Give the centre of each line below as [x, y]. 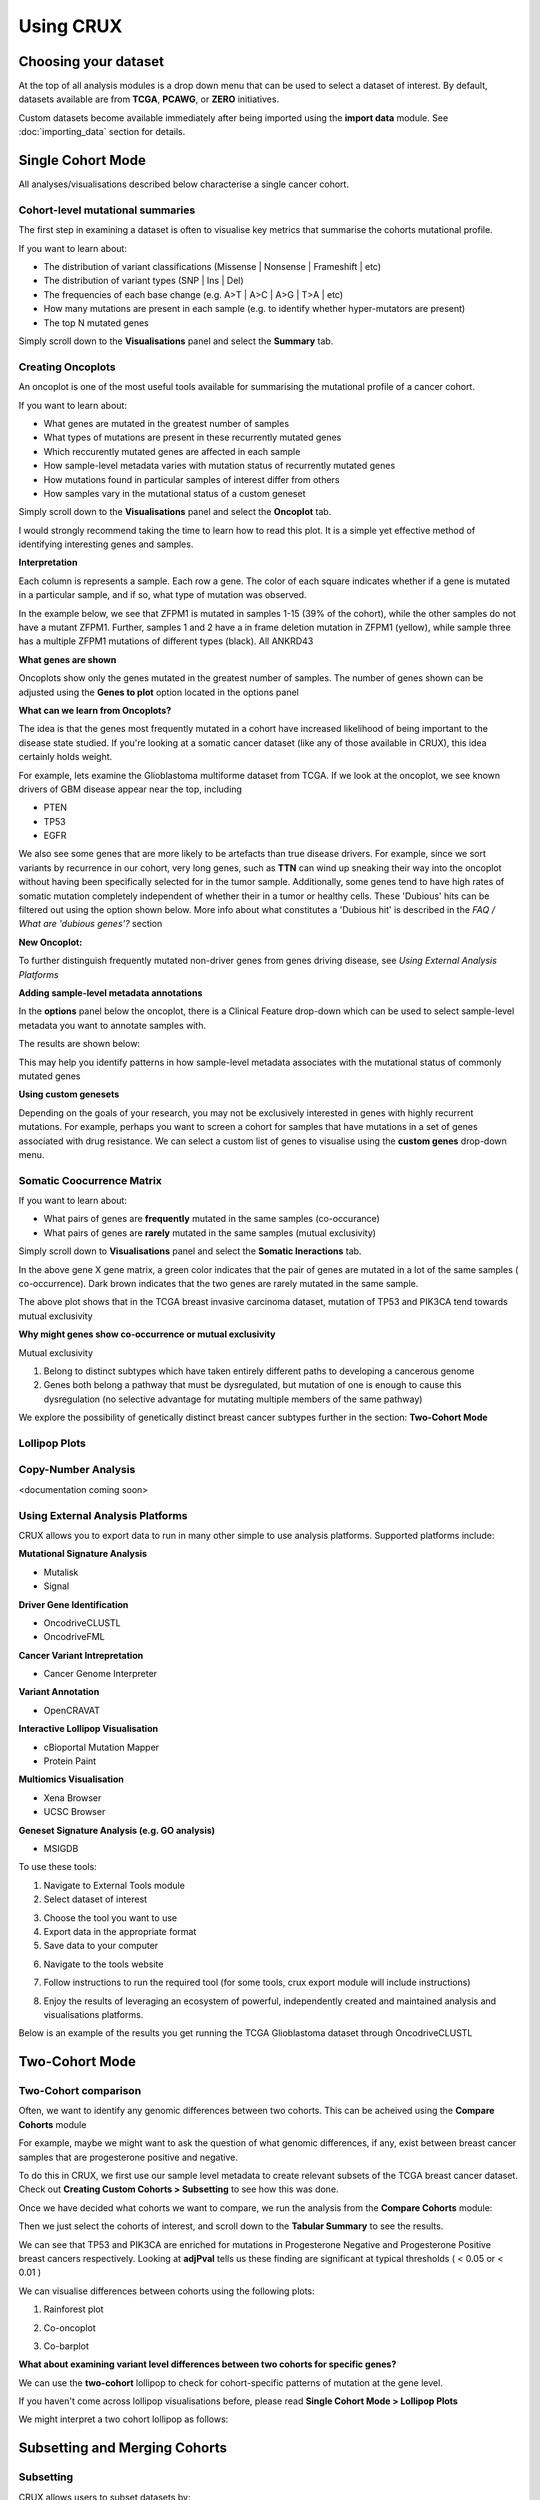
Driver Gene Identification [73, 1604]
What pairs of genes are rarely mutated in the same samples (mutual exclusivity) [210, 1232]
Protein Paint [70, 1761]
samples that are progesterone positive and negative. [128, 2157]
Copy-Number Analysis [77, 1470]
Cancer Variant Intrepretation [81, 1655]
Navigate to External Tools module [114, 1885]
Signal [56, 1586]
